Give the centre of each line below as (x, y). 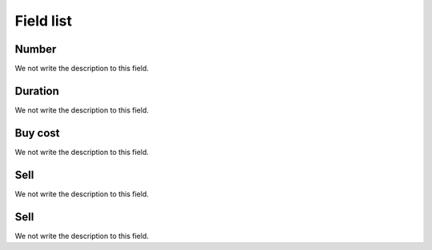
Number (36, 49)
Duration (37, 91)
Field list (43, 21)
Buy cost (37, 133)
